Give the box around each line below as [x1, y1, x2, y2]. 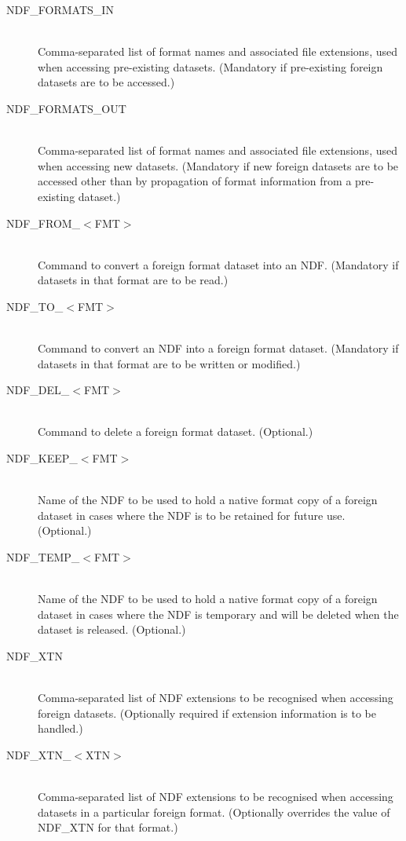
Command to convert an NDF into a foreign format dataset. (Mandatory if [38, 340, 399, 357]
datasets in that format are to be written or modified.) [38, 355, 301, 371]
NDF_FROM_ [6, 214, 81, 231]
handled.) [38, 720, 83, 737]
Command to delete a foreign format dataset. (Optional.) [38, 423, 313, 440]
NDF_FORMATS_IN [6, 2, 114, 17]
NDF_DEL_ [6, 382, 70, 398]
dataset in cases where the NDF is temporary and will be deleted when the [38, 605, 399, 622]
